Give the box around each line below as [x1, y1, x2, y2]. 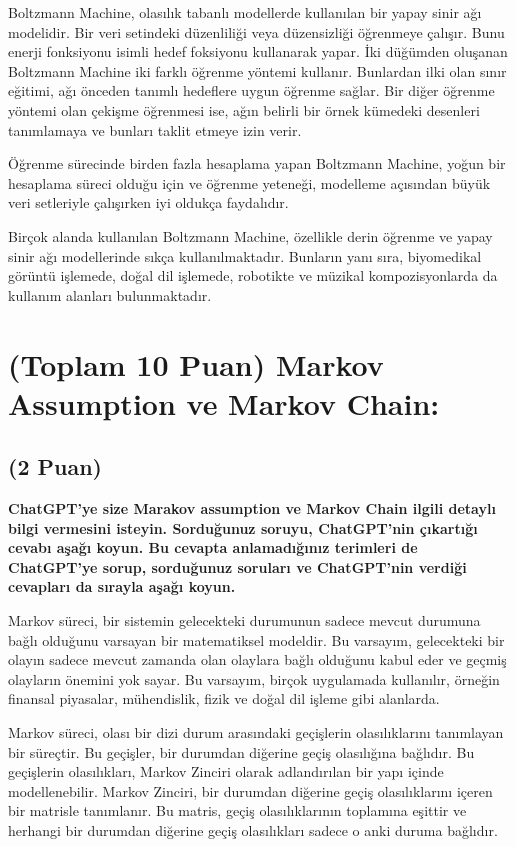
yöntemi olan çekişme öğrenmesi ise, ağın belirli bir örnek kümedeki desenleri [8, 99, 480, 120]
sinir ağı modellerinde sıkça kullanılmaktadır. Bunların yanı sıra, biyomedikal [8, 245, 482, 266]
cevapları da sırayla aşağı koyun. [8, 576, 236, 597]
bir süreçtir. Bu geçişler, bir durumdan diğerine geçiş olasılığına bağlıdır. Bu [8, 741, 475, 762]
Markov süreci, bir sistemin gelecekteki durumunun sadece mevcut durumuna [8, 610, 481, 631]
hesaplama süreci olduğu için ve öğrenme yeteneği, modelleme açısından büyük [8, 172, 491, 193]
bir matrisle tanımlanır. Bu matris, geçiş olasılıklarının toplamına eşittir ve [8, 800, 467, 821]
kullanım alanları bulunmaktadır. [8, 284, 212, 305]
